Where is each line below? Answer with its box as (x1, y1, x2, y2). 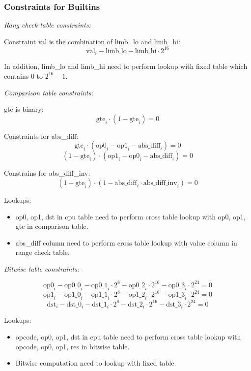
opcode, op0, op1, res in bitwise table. (15, 341, 130, 351)
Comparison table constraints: (4, 87, 93, 97)
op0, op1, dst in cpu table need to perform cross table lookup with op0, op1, (15, 211, 246, 221)
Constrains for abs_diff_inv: (4, 168, 90, 178)
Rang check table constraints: (4, 20, 91, 30)
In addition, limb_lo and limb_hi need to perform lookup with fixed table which (4, 61, 248, 71)
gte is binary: (4, 104, 44, 114)
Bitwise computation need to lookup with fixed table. (15, 358, 176, 368)
